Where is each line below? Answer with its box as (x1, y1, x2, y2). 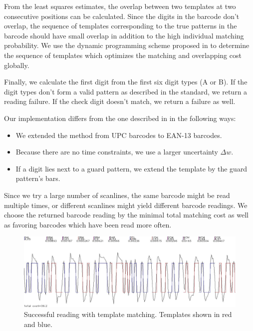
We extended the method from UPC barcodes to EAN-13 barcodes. (15, 129, 222, 140)
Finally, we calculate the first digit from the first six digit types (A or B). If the (4, 76, 248, 87)
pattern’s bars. (15, 173, 60, 183)
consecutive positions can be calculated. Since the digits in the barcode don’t (4, 10, 240, 21)
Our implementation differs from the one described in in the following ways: (4, 112, 236, 123)
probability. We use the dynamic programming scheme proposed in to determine (4, 40, 250, 50)
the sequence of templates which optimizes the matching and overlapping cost (4, 49, 242, 60)
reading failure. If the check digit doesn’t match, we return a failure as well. (4, 96, 236, 106)
